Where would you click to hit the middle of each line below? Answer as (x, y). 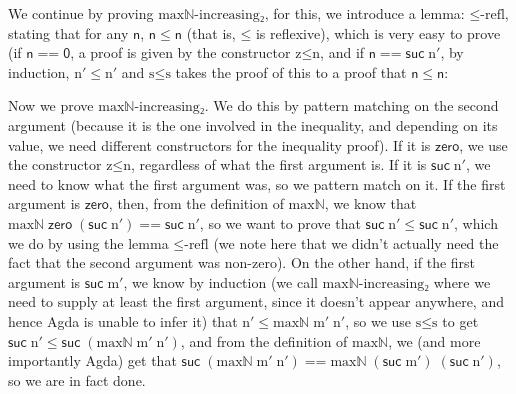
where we (462, 281)
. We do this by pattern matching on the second (351, 105)
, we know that (370, 203)
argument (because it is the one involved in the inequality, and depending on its (253, 124)
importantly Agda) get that (92, 360)
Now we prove (51, 105)
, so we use (378, 320)
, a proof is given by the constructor (180, 52)
